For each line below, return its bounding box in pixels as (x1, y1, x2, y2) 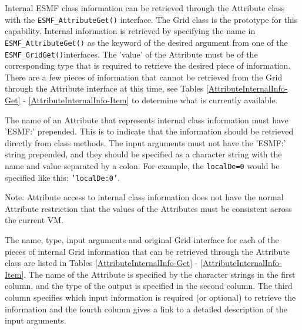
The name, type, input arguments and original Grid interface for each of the (5, 234, 279, 245)
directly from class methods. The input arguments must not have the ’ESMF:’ (5, 136, 286, 149)
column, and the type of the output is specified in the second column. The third (5, 280, 293, 292)
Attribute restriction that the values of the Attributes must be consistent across (5, 202, 292, 214)
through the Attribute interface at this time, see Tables (5, 82, 204, 95)
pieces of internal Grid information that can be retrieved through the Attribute (5, 245, 290, 257)
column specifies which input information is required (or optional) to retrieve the (5, 291, 296, 303)
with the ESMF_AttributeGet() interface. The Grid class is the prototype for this (5, 13, 298, 25)
